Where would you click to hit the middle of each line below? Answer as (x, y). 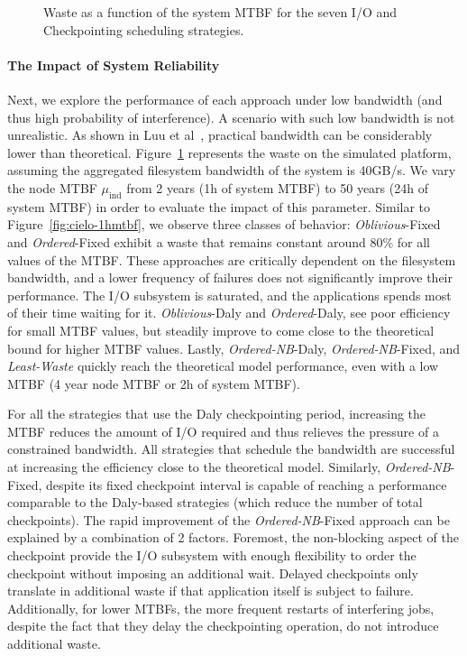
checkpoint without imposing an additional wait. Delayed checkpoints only (213, 573)
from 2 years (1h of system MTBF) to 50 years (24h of (277, 187)
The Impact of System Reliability (114, 65)
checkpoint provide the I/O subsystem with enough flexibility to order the (212, 555)
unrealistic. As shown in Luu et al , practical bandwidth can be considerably (220, 135)
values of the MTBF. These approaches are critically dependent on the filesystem (232, 259)
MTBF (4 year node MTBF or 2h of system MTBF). (154, 383)
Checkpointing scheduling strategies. (144, 29)
